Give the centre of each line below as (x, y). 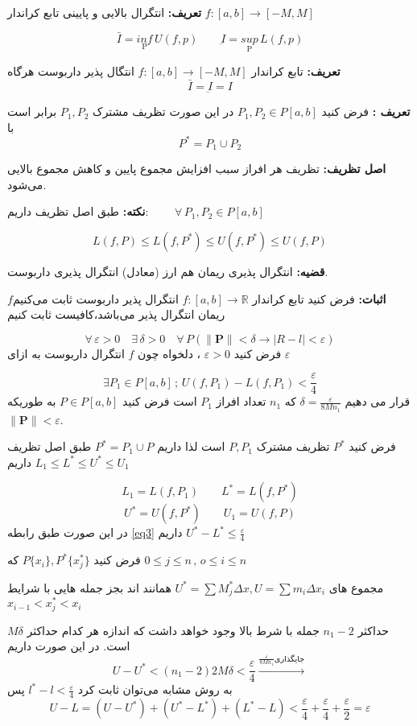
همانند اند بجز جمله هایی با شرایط (89, 587)
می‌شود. (27, 184)
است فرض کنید (160, 401)
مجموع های (356, 587)
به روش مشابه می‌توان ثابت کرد (155, 689)
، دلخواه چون (169, 353)
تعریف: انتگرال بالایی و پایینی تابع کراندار (105, 12)
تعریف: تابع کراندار (296, 71)
